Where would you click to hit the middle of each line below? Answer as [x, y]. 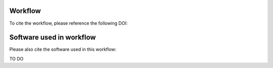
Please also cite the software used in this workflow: [63, 49]
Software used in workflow [53, 38]
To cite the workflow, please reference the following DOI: [69, 23]
